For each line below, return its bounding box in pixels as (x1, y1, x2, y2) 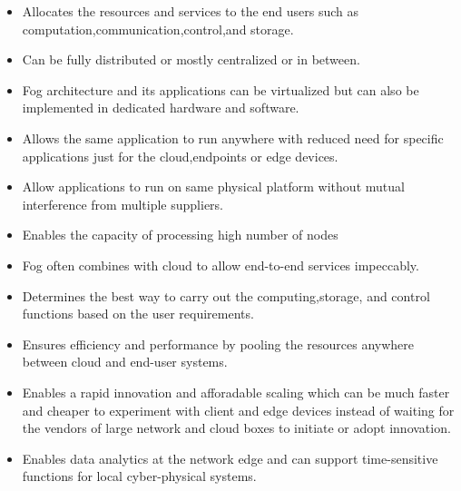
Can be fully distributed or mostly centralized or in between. (22, 50, 360, 69)
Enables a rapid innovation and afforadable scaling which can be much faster (22, 382, 450, 401)
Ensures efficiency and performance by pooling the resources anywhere (22, 334, 415, 353)
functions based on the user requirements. (22, 304, 254, 323)
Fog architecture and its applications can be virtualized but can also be (22, 80, 419, 99)
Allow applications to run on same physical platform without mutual (22, 177, 405, 196)
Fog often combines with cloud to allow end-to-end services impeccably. (22, 255, 419, 274)
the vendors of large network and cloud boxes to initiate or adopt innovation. (22, 418, 451, 437)
